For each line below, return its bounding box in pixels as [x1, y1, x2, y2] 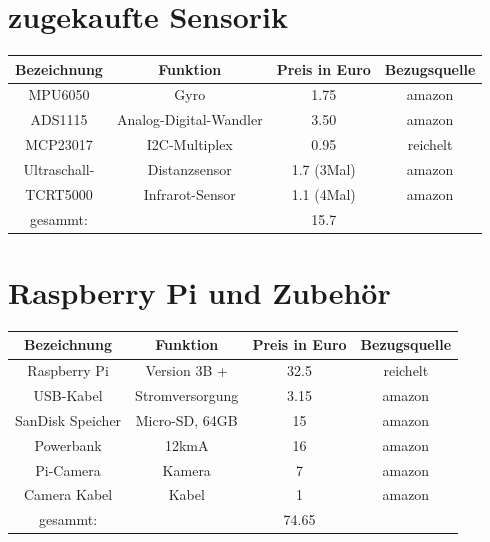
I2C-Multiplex [146, 134, 233, 155]
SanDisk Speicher [15, 409, 122, 430]
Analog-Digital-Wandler [116, 109, 263, 130]
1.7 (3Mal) [291, 159, 356, 179]
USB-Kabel [33, 385, 103, 406]
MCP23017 [25, 134, 93, 155]
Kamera [162, 459, 211, 480]
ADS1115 [30, 109, 88, 130]
